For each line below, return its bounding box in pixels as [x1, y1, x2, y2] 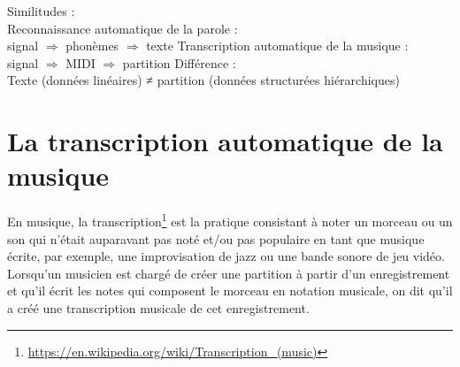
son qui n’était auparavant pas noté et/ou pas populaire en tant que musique [7, 229, 425, 248]
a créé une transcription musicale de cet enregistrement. [7, 298, 310, 317]
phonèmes [65, 36, 119, 55]
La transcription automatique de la [7, 123, 443, 159]
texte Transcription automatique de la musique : [146, 36, 409, 55]
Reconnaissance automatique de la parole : [7, 19, 238, 37]
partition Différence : [122, 53, 236, 72]
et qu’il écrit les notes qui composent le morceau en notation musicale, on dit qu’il [7, 281, 453, 300]
